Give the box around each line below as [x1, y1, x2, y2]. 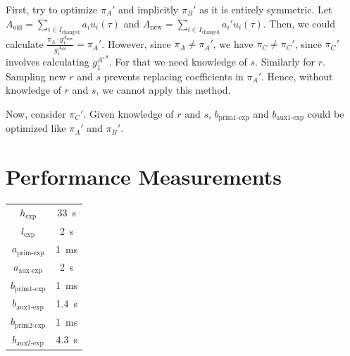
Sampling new [6, 68, 66, 83]
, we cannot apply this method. [96, 82, 231, 97]
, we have [213, 36, 254, 51]
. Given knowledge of [83, 106, 174, 121]
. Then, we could [263, 16, 336, 30]
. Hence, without [261, 68, 333, 83]
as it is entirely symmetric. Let [199, 2, 332, 16]
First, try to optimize [6, 2, 98, 16]
